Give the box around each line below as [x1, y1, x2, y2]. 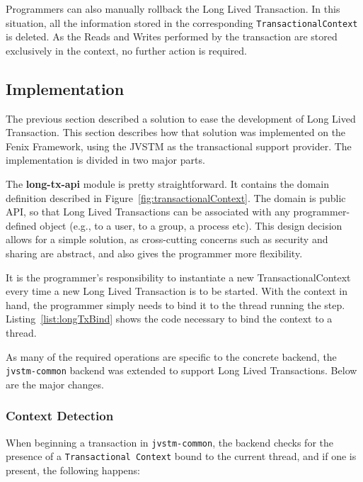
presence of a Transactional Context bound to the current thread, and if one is [6, 449, 357, 464]
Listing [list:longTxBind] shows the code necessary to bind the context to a [6, 311, 333, 326]
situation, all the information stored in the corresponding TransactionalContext [6, 15, 358, 30]
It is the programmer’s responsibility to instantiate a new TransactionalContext [6, 269, 351, 284]
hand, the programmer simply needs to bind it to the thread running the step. [6, 297, 345, 312]
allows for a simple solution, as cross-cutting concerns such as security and [6, 232, 328, 247]
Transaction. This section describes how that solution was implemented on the [6, 125, 346, 140]
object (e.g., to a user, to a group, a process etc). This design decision [40, 218, 342, 232]
